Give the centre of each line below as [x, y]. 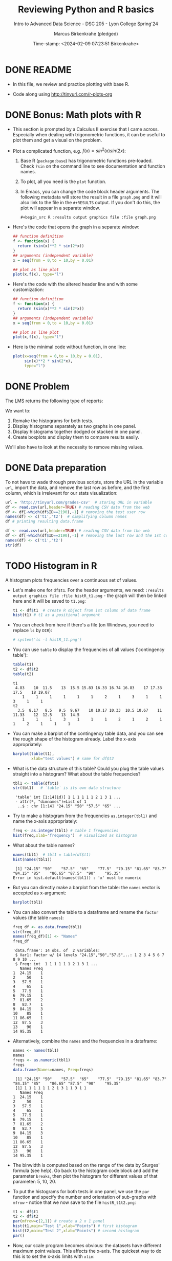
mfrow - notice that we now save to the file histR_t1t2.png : [74, 1202]
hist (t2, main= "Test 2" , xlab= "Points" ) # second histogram [76, 1231]
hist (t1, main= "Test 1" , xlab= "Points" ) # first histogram [75, 1226]
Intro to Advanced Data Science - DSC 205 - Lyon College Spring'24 [86, 24]
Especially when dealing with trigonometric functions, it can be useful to [89, 134]
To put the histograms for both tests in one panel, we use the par [81, 1191]
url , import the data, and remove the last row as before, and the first [78, 488]
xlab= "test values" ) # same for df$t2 [73, 759]
